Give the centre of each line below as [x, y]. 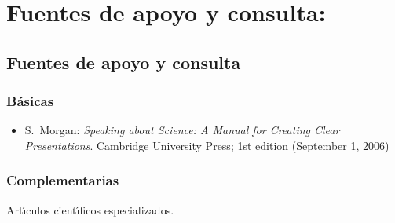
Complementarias [63, 180]
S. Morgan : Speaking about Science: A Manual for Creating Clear [182, 130]
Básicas [30, 101]
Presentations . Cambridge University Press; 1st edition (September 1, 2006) [207, 145]
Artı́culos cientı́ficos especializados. [90, 209]
